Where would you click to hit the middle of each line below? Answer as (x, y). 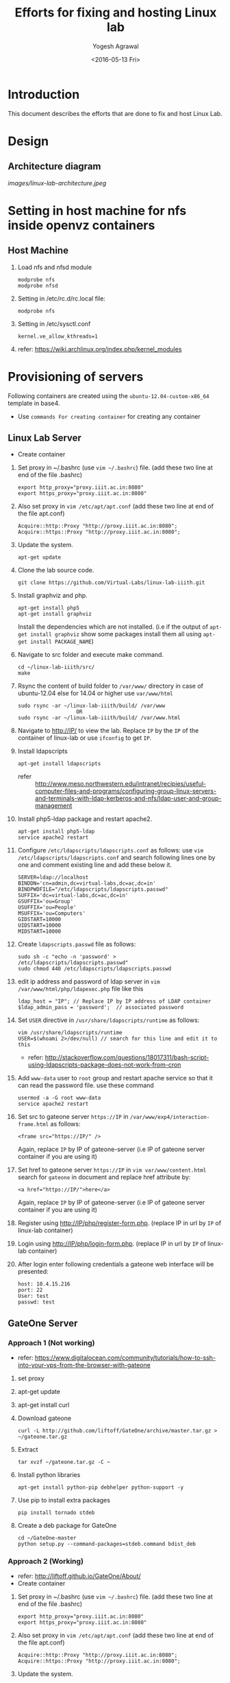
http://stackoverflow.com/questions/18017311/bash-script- (127, 1058)
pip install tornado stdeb (56, 1513)
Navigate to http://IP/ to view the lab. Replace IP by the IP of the (108, 731)
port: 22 (30, 1290)
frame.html (33, 1125)
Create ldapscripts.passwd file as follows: (77, 944)
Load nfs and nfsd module (54, 267)
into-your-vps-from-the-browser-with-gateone (84, 1365)
